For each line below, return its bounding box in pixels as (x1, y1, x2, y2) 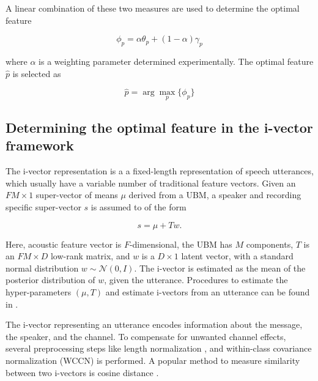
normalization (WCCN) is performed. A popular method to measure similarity (6, 353, 300, 366)
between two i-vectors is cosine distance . (6, 366, 159, 379)
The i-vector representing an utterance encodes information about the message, (6, 318, 303, 331)
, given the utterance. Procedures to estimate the (104, 273, 288, 286)
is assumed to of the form (91, 200, 187, 213)
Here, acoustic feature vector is (6, 237, 122, 250)
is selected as (12, 67, 61, 80)
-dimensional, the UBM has (129, 237, 232, 250)
